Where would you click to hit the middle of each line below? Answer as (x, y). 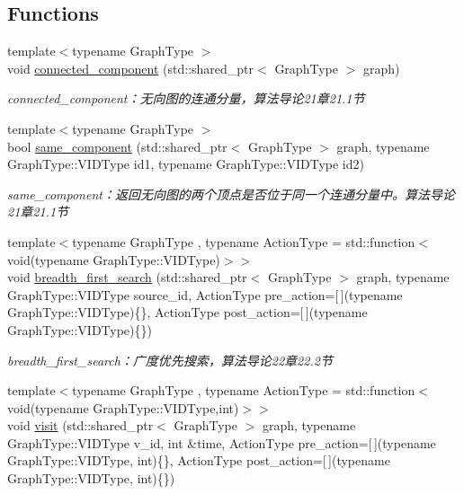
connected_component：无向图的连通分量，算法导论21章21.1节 (186, 98)
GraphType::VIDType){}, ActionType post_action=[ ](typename (187, 312)
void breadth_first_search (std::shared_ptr (127, 277)
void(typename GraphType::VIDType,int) (123, 407)
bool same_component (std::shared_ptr (117, 146)
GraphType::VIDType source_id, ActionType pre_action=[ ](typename (205, 294)
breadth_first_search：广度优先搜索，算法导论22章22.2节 (170, 360)
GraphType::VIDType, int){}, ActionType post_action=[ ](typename (199, 460)
